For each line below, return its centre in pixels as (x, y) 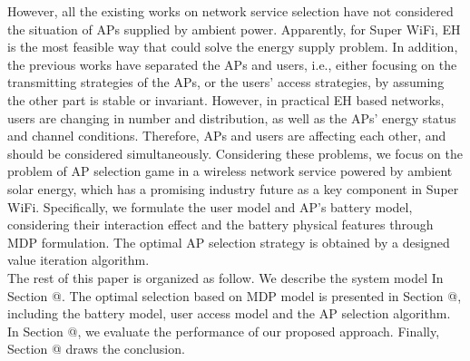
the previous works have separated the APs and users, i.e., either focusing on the (232, 64)
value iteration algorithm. (78, 260)
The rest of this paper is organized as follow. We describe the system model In (225, 277)
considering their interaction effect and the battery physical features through (220, 224)
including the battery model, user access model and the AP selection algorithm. (229, 313)
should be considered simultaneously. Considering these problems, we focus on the (235, 153)
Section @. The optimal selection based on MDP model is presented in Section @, (235, 295)
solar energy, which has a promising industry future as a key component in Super (233, 188)
